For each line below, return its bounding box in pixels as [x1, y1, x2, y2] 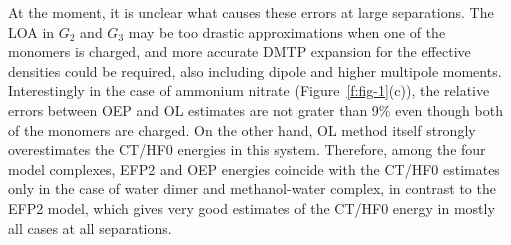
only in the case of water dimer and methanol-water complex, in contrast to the [8, 178, 496, 199]
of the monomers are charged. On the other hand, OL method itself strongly [8, 119, 476, 140]
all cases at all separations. [8, 217, 172, 238]
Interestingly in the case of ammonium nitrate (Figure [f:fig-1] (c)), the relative [8, 80, 490, 101]
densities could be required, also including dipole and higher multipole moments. [8, 60, 502, 81]
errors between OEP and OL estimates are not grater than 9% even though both [8, 99, 503, 120]
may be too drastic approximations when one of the [128, 21, 446, 42]
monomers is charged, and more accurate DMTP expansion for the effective [8, 41, 471, 62]
